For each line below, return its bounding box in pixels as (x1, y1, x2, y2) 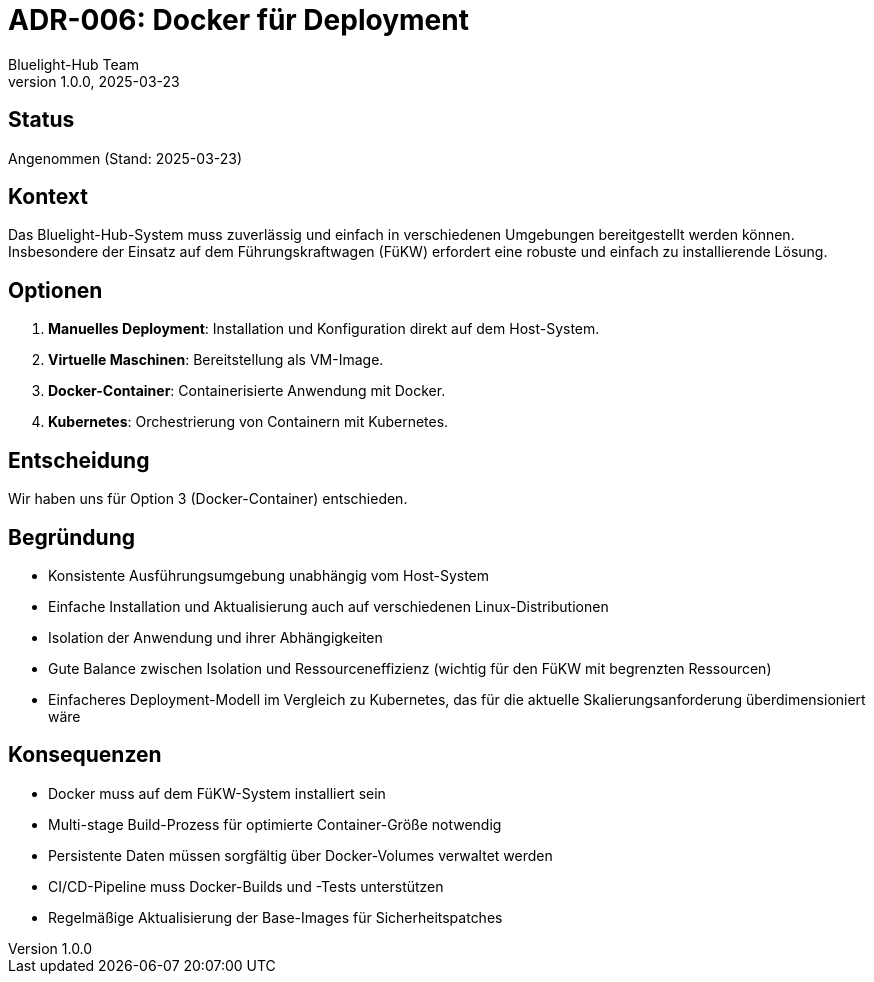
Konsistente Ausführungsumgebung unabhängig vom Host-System (48, 566, 490, 584)
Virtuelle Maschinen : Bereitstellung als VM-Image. (48, 351, 384, 369)
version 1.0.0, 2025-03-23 (8, 72, 180, 90)
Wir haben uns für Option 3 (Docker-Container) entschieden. (8, 490, 408, 508)
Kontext (8, 184, 88, 210)
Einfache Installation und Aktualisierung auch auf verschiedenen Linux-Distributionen (48, 597, 609, 615)
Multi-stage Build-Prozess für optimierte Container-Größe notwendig (48, 815, 502, 833)
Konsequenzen (8, 742, 162, 768)
